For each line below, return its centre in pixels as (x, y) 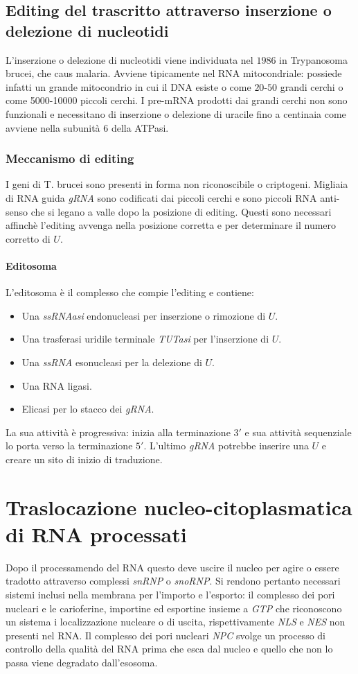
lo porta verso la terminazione (69, 446)
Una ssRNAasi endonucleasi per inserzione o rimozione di (144, 315)
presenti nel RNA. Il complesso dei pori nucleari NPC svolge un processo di (165, 635)
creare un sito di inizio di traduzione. (84, 459)
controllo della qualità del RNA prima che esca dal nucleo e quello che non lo (169, 649)
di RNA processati (96, 534)
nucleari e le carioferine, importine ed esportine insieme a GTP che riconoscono (174, 608)
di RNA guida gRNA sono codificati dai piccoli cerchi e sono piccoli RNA (161, 197)
